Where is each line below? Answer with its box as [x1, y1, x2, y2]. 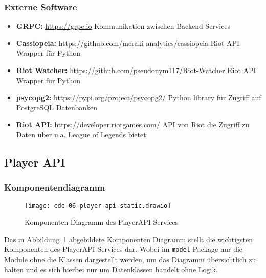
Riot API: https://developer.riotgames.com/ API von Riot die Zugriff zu [16, 119, 250, 130]
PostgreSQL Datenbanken [16, 102, 98, 112]
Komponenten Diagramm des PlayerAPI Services [25, 217, 179, 227]
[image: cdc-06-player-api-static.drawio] [25, 202, 171, 210]
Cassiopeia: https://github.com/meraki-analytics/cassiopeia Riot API [16, 37, 240, 48]
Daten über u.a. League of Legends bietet [16, 129, 146, 140]
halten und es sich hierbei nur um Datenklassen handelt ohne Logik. [4, 264, 218, 274]
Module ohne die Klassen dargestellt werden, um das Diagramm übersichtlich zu [4, 254, 256, 265]
